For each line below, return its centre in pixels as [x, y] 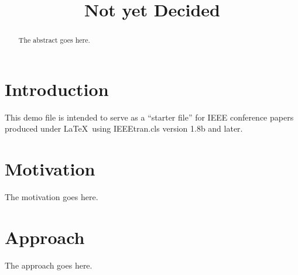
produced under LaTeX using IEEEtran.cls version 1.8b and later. [124, 128]
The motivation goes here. [52, 197]
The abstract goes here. [54, 40]
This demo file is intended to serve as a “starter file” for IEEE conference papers [149, 117]
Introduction [57, 89]
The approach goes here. [49, 265]
